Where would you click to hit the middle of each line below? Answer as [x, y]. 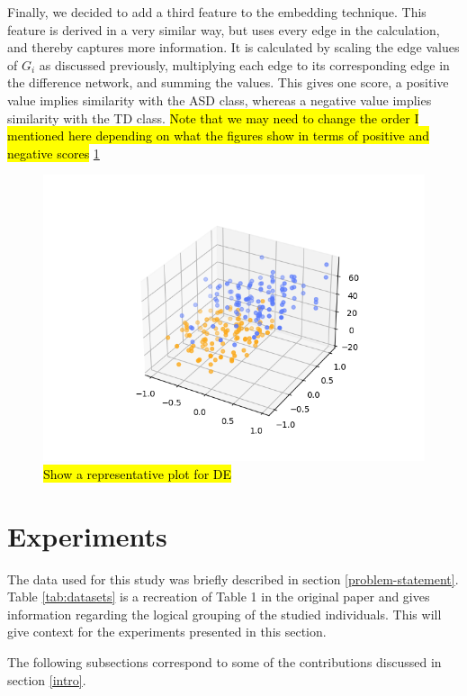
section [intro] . [47, 679]
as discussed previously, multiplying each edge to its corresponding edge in [244, 64]
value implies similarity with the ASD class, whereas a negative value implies [220, 99]
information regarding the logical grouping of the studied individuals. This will [225, 614]
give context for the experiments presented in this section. [167, 632]
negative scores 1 [54, 153]
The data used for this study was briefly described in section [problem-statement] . [233, 578]
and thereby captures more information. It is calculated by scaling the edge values [233, 47]
